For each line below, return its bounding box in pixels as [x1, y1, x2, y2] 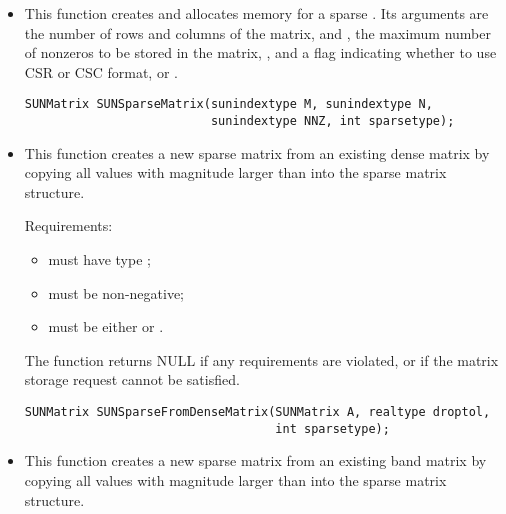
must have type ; [48, 249, 151, 270]
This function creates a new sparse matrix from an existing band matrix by [24, 450, 487, 471]
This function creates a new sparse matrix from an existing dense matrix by [24, 142, 490, 163]
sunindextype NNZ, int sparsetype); [210, 114, 455, 129]
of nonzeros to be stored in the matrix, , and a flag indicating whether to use [24, 42, 497, 63]
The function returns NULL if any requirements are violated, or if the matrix [24, 349, 499, 370]
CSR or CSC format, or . [24, 61, 178, 82]
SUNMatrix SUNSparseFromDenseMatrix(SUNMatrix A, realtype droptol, [24, 405, 491, 420]
